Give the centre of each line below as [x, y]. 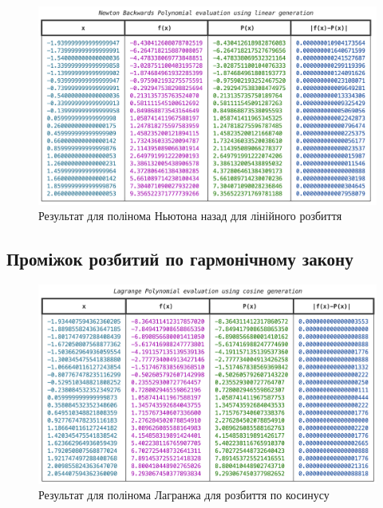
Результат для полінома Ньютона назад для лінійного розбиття [190, 216]
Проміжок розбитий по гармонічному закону [180, 259]
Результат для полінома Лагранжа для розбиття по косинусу [184, 495]
